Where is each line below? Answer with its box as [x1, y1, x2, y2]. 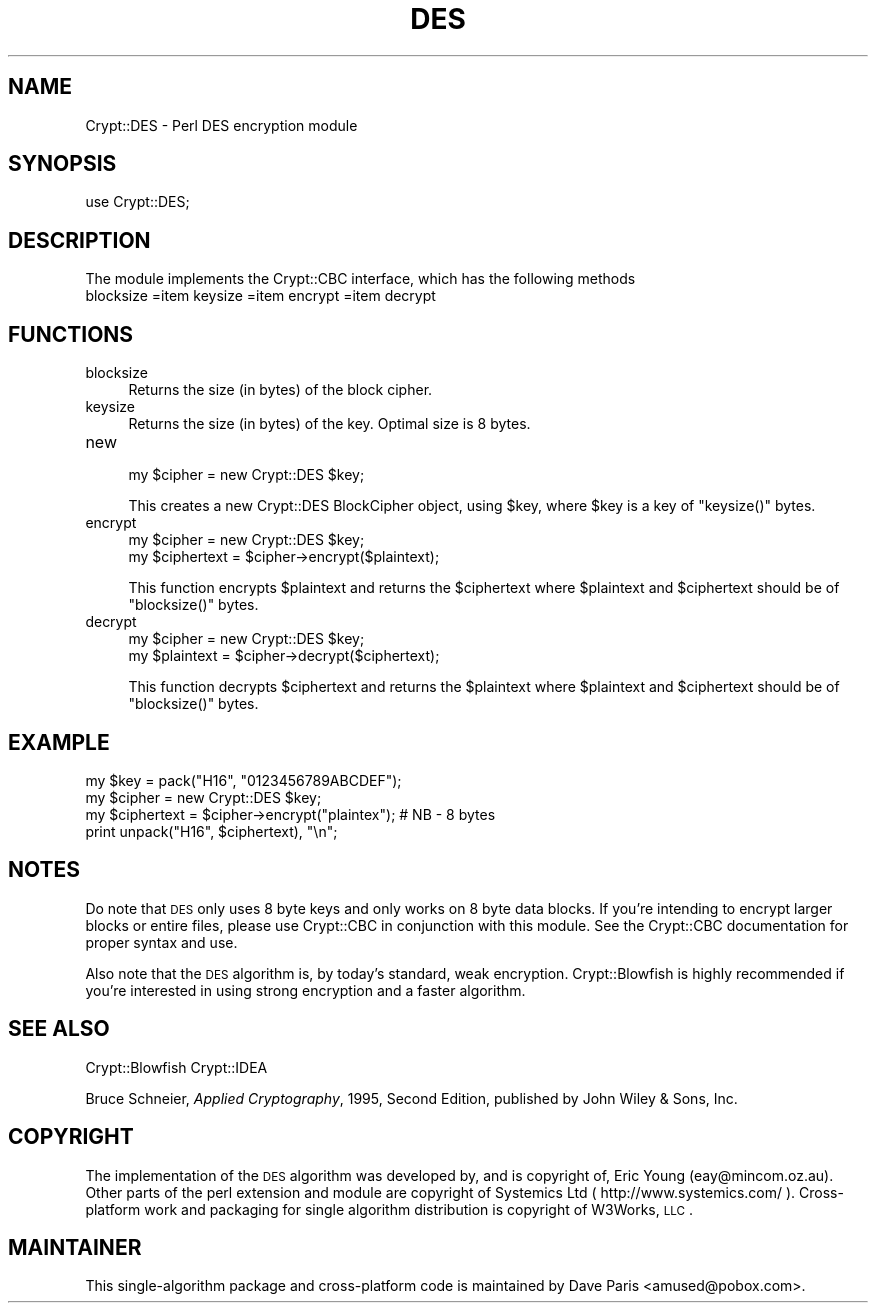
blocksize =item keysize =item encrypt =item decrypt [85, 287, 436, 305]
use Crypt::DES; [85, 193, 190, 211]
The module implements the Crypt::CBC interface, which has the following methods [85, 270, 636, 288]
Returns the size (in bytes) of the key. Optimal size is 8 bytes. [128, 415, 531, 433]
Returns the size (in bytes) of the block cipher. [128, 381, 433, 399]
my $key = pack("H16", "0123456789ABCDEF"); [85, 771, 402, 789]
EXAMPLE [8, 729, 110, 755]
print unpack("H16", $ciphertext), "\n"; [85, 822, 338, 840]
